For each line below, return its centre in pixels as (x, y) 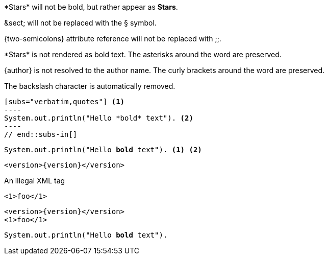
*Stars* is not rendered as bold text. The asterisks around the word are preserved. (143, 54)
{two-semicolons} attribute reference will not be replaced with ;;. (113, 39)
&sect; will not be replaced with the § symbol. (80, 23)
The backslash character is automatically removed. (90, 86)
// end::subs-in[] (41, 134)
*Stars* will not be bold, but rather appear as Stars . (91, 7)
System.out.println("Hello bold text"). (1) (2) (103, 150)
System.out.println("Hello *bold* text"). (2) (99, 118)
